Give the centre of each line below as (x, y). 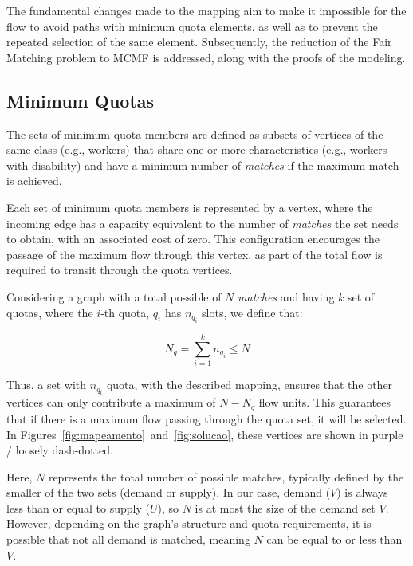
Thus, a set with (47, 385)
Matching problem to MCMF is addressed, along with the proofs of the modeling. (206, 57)
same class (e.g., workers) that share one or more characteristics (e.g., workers (197, 149)
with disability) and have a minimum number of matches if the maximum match (203, 165)
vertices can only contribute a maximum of (111, 402)
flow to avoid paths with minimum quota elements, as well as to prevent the (192, 26)
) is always (362, 492)
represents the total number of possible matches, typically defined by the (226, 476)
